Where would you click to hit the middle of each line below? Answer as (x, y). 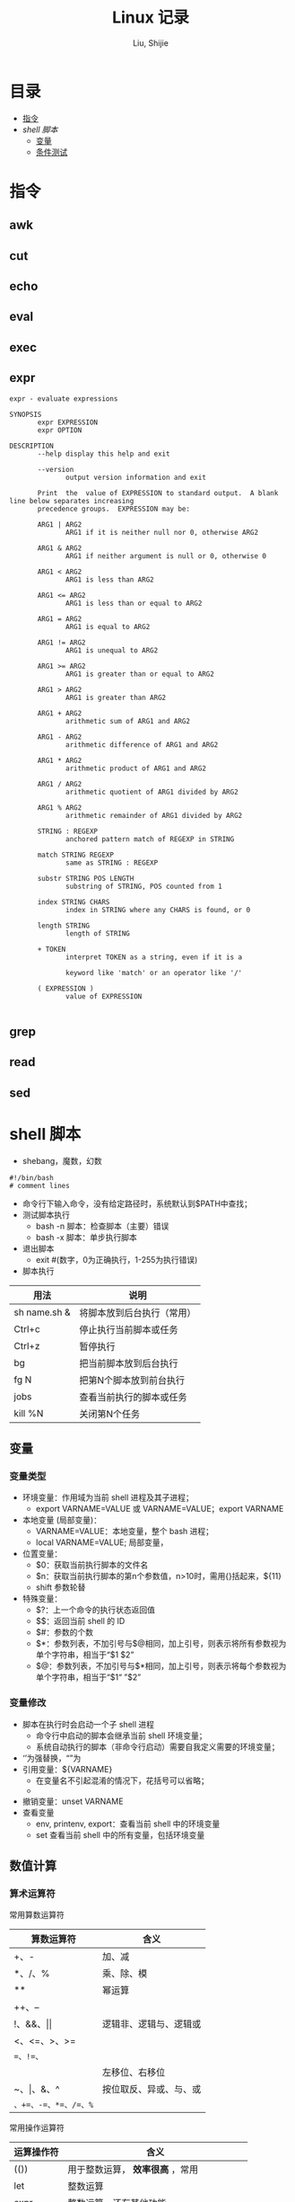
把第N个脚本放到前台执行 (132, 1380)
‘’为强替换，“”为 (52, 1758)
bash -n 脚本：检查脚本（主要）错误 (102, 1226)
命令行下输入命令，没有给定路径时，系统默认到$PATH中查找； (137, 1203)
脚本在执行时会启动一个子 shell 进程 (88, 1724)
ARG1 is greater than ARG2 (116, 697)
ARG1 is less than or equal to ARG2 (134, 603)
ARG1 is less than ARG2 (110, 580)
